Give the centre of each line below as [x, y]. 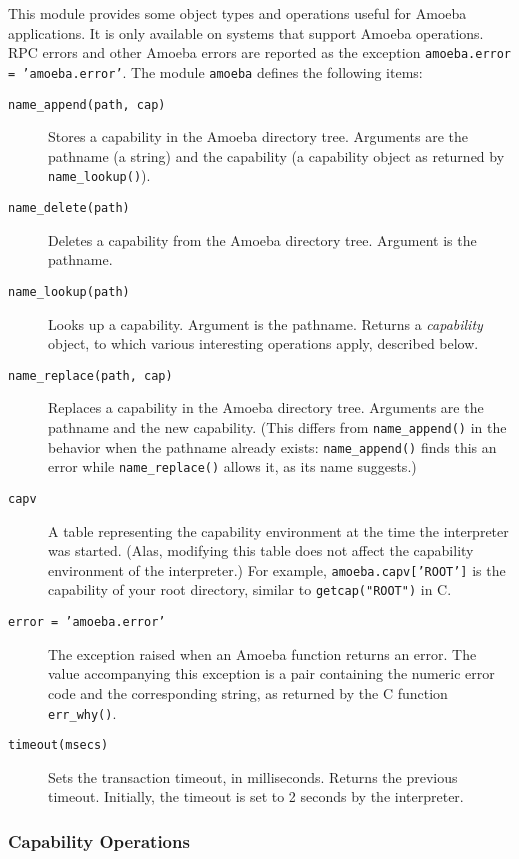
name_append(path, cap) [87, 104]
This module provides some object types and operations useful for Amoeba [237, 13]
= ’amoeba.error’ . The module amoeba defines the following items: [215, 71]
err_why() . [82, 712]
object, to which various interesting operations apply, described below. [263, 343]
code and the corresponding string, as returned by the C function [248, 692]
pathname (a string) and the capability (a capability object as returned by [276, 155]
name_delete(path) [69, 208]
